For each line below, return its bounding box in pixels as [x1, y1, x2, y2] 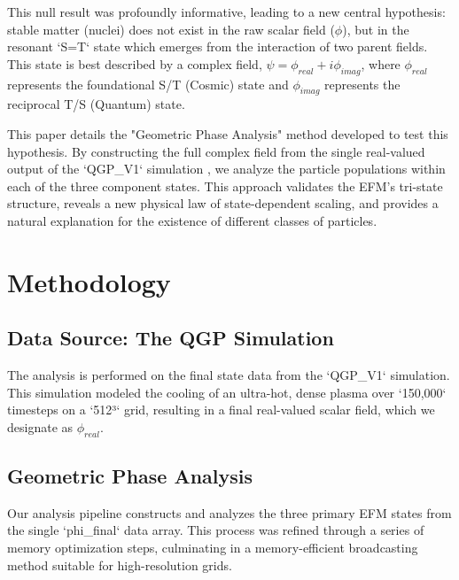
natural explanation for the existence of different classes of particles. [7, 211, 377, 229]
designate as [7, 417, 74, 436]
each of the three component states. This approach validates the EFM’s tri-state [7, 176, 443, 195]
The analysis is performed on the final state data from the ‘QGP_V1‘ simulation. [7, 366, 450, 384]
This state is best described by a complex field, [7, 54, 262, 73]
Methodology [7, 263, 171, 299]
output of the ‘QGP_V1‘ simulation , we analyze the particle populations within [7, 159, 446, 178]
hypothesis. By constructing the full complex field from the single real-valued [7, 142, 425, 160]
